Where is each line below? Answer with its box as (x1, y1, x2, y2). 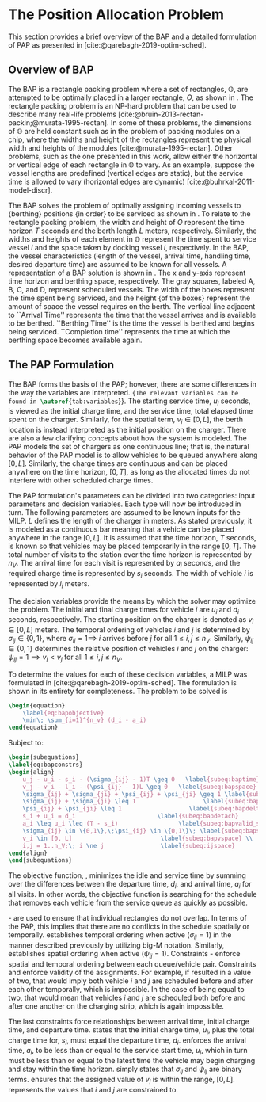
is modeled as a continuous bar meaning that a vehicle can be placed (8, 524, 235, 534)
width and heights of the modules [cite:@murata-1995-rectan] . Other (8, 143, 234, 152)
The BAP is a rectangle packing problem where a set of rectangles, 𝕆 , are (8, 84, 249, 93)
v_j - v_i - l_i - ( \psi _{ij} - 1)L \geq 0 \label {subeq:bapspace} (22, 783, 257, 791)
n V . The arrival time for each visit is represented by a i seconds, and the (8, 559, 241, 570)
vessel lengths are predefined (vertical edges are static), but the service (8, 168, 244, 177)
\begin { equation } (8, 701, 66, 710)
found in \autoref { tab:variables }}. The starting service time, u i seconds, (8, 396, 251, 407)
